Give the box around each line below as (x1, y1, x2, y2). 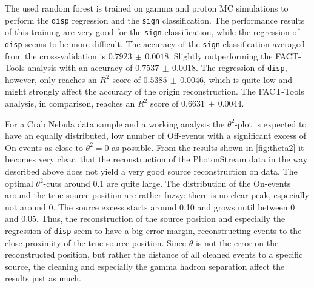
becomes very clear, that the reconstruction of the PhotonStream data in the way (5, 153, 308, 166)
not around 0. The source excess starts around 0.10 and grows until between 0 (5, 200, 295, 213)
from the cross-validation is (5, 49, 105, 62)
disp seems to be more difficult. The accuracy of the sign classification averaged (5, 37, 305, 50)
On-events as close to (5, 141, 83, 153)
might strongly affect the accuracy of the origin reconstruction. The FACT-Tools (5, 85, 304, 98)
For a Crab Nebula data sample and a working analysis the (5, 117, 225, 130)
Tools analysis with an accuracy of (5, 61, 133, 74)
